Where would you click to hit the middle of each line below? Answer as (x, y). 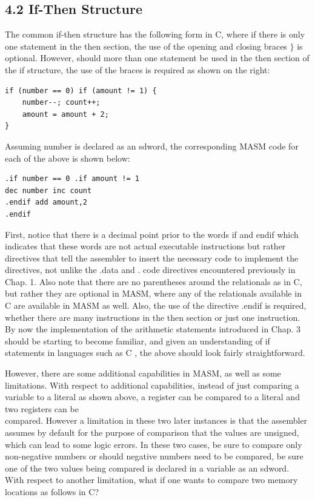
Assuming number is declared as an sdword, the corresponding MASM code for (152, 146)
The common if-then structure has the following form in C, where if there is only (155, 34)
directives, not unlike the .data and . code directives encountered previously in (150, 270)
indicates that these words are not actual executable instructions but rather (145, 246)
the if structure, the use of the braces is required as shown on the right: (138, 69)
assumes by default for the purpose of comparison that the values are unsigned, (152, 433)
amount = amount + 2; (65, 114)
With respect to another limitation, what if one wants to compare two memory (151, 480)
